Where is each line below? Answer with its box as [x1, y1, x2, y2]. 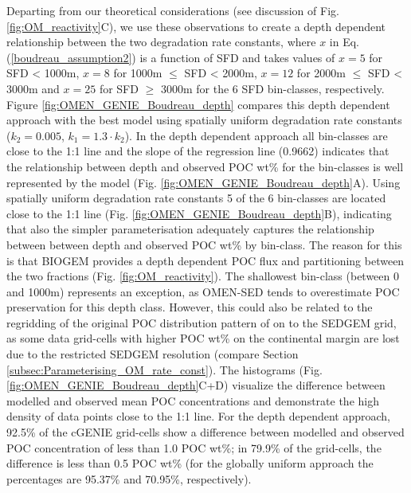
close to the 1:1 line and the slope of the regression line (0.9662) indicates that [6, 143, 389, 159]
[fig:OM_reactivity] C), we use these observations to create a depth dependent [6, 18, 386, 34]
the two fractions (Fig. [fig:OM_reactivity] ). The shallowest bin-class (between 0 [6, 268, 399, 284]
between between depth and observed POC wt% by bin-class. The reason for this [6, 236, 402, 252]
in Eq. [329, 33, 359, 50]
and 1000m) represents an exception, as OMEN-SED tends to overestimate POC [6, 283, 400, 299]
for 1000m [113, 65, 162, 81]
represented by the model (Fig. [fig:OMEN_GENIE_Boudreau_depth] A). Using [6, 174, 401, 190]
